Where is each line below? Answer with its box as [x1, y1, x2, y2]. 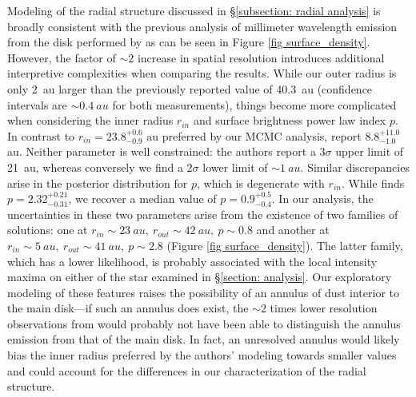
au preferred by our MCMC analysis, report [146, 127, 362, 144]
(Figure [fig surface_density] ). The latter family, [166, 236, 403, 253]
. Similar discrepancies [300, 158, 410, 175]
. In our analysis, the [271, 190, 374, 207]
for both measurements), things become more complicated [112, 96, 397, 113]
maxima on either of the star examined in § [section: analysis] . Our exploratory [7, 268, 392, 285]
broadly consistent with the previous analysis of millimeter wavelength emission [7, 18, 398, 34]
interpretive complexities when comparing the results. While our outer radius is [7, 65, 397, 81]
